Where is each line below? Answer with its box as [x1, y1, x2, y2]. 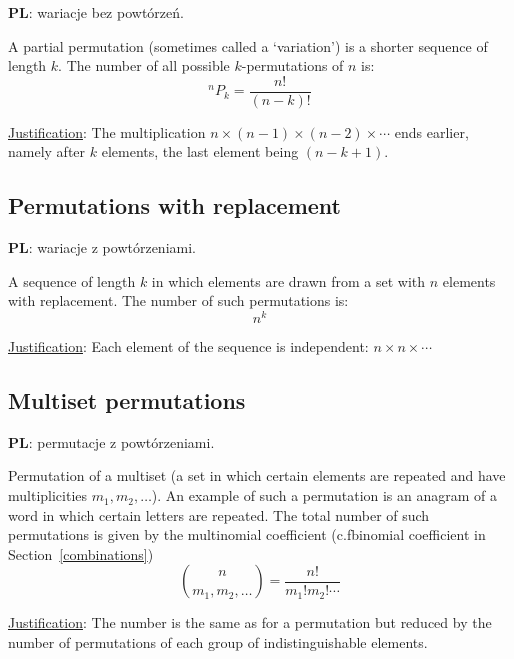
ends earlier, [394, 121, 469, 142]
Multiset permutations [8, 385, 246, 416]
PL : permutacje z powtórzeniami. [8, 431, 215, 452]
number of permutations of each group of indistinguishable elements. [8, 632, 428, 653]
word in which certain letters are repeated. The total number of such [8, 504, 430, 525]
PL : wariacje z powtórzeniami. [8, 237, 196, 258]
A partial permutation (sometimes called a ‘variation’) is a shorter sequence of [8, 35, 488, 56]
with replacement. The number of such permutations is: [8, 290, 349, 311]
